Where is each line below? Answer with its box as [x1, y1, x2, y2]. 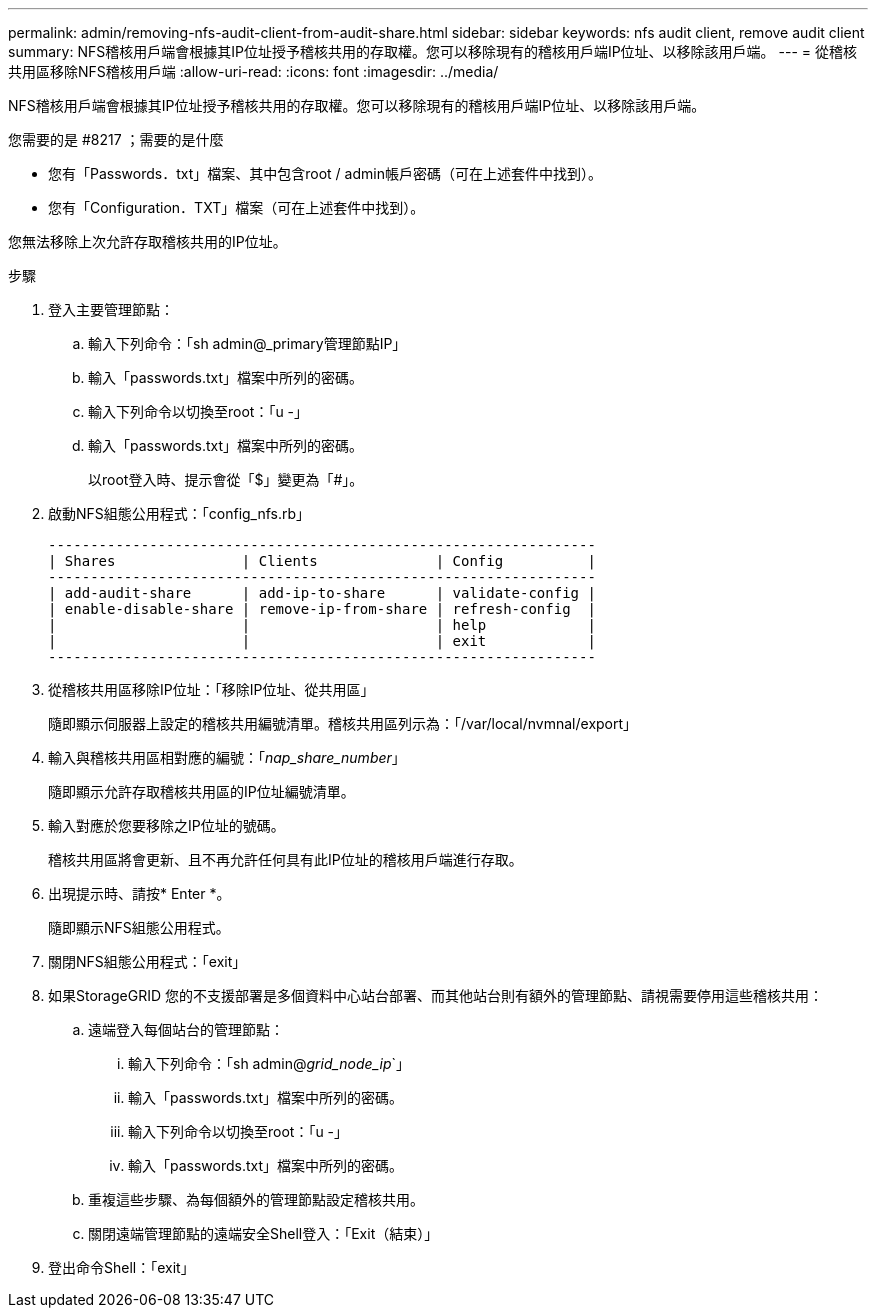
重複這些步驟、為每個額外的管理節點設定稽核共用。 [88, 1191, 424, 1208]
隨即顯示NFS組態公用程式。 [48, 919, 230, 936]
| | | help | [48, 617, 596, 633]
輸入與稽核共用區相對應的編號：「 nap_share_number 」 [48, 749, 406, 766]
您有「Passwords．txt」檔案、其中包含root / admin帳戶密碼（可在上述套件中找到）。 [48, 165, 602, 182]
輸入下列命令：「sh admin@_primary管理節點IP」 [88, 335, 407, 352]
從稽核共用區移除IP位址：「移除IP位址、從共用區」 [48, 681, 375, 698]
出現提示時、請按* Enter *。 [48, 885, 231, 902]
